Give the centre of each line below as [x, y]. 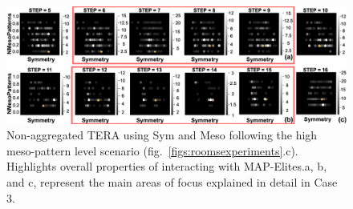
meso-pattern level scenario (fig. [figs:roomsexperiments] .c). [152, 150]
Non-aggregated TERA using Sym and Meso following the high [162, 135]
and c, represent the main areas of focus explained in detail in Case [172, 181]
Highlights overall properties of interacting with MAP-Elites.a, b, [167, 166]
